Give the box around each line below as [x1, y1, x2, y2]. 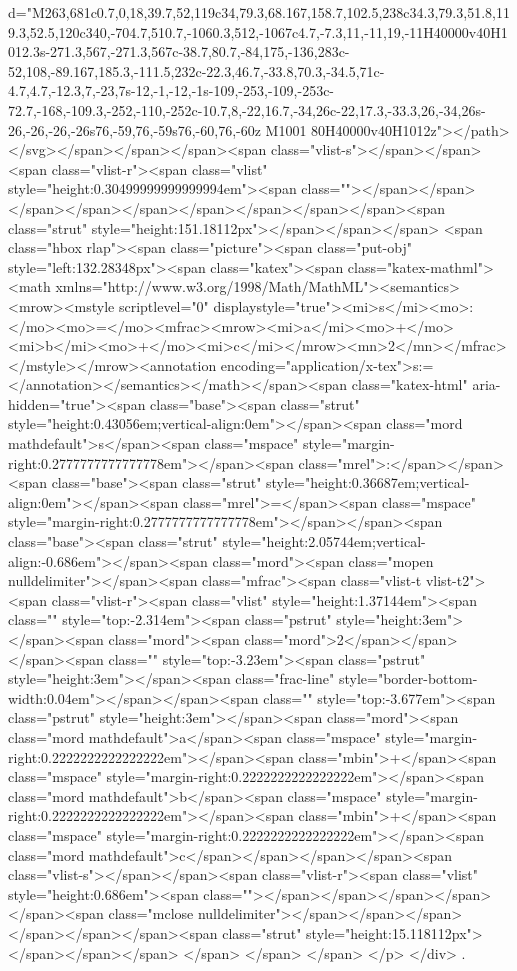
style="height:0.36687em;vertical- [266, 472, 470, 493]
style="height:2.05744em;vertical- [222, 531, 426, 552]
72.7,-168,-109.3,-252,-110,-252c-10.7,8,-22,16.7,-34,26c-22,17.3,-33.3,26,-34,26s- [8, 99, 486, 120]
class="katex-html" [351, 374, 468, 395]
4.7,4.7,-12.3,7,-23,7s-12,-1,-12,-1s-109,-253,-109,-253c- [8, 80, 335, 101]
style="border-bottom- [338, 668, 478, 689]
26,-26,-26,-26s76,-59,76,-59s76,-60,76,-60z [8, 119, 261, 140]
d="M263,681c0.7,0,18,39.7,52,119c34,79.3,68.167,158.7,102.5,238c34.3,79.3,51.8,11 [8, 2, 510, 22]
